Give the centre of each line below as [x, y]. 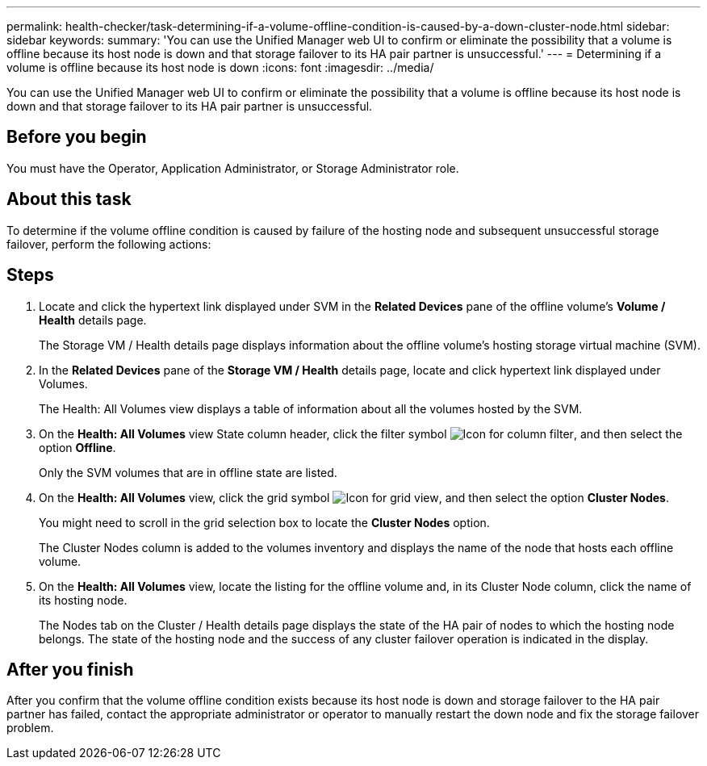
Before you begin [77, 137]
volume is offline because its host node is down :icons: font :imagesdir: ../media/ [220, 67]
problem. [30, 728]
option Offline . [77, 447]
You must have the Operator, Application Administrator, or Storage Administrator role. [233, 168]
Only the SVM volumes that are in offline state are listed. [188, 472]
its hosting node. [83, 600]
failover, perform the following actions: [109, 244]
